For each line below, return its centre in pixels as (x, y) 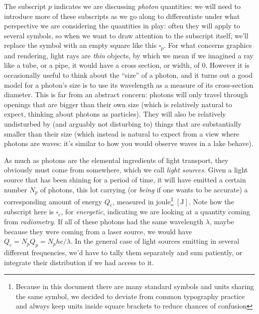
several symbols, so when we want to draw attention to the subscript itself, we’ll (126, 35)
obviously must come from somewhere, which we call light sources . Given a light (126, 170)
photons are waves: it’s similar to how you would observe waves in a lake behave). (129, 143)
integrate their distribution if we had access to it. (79, 262)
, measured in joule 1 (143, 201)
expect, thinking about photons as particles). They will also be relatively (115, 114)
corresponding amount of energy (53, 201)
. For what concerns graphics (208, 45)
